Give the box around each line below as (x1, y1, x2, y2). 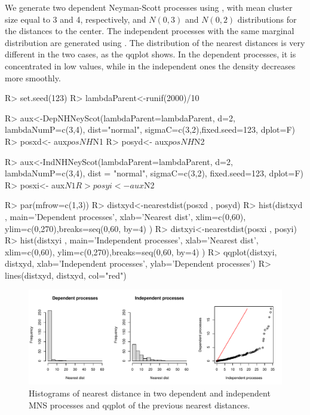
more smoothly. (5, 71, 61, 84)
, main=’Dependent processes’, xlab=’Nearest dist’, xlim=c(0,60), (5, 210, 246, 222)
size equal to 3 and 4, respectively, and (5, 13, 146, 25)
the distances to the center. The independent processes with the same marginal (5, 25, 294, 37)
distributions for (237, 13, 297, 25)
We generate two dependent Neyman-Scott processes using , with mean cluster (5, 1, 293, 13)
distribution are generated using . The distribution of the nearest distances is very (5, 36, 305, 48)
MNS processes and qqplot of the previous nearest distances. (29, 398, 250, 411)
